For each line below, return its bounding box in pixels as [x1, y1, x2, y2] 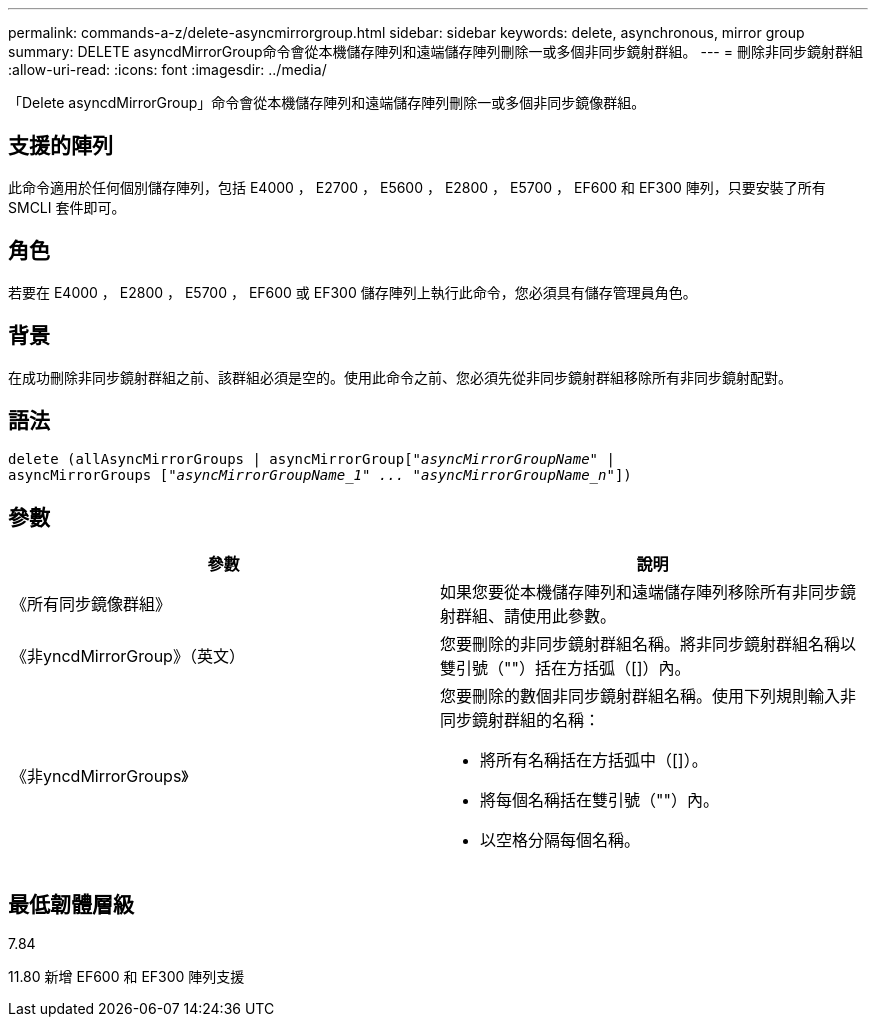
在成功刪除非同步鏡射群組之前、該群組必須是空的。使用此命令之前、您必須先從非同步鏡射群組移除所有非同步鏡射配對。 [8, 368, 792, 386]
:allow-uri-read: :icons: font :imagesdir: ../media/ [8, 61, 327, 78]
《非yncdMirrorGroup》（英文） [11, 646, 245, 667]
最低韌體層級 [8, 891, 134, 917]
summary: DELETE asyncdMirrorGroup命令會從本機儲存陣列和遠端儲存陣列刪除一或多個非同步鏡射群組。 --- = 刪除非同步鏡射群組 [8, 43, 863, 60]
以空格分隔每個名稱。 [480, 830, 641, 851]
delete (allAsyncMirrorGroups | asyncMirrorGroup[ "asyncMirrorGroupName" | [8, 451, 615, 468]
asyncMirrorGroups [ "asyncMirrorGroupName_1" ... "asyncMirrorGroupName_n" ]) [8, 467, 632, 484]
